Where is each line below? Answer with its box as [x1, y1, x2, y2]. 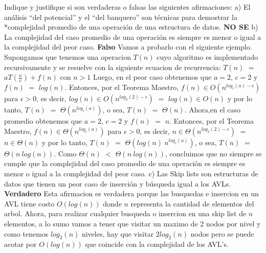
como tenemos [4, 228, 49, 239]
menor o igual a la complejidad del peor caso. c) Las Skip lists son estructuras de [4, 168, 258, 178]
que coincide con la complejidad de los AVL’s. [85, 239, 229, 249]
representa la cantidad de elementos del [130, 198, 254, 209]
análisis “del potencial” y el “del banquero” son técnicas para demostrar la [4, 11, 237, 22]
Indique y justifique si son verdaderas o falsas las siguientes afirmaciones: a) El [4, 2, 251, 12]
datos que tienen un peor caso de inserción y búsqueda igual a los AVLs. [4, 178, 231, 189]
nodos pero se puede [190, 228, 254, 239]
